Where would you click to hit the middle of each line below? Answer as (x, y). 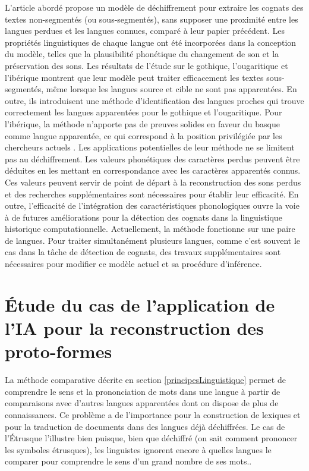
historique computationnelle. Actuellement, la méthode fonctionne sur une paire (150, 229)
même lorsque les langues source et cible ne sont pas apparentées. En (171, 89)
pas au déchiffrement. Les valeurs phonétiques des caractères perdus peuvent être (152, 158)
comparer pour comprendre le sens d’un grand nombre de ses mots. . (128, 461)
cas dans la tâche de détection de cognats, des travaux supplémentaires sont (143, 252)
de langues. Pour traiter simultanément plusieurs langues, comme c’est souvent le (153, 240)
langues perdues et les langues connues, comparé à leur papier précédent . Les (145, 31)
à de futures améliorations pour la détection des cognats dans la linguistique (144, 217)
